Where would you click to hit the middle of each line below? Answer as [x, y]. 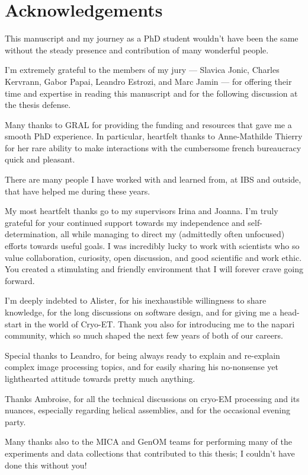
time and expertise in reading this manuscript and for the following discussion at [151, 93]
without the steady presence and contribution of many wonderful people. [137, 50]
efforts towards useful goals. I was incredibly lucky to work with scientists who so [152, 246]
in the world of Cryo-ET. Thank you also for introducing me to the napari [160, 323]
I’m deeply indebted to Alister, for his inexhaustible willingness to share [136, 300]
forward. [20, 280]
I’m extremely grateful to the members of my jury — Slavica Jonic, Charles [142, 70]
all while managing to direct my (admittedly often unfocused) [173, 234]
